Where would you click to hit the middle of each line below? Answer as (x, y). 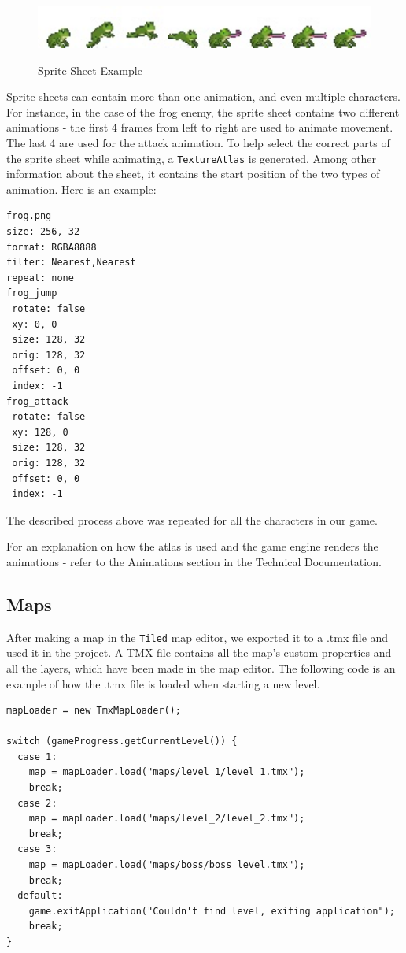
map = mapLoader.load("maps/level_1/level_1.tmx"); (167, 772)
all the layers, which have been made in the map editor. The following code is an (201, 667)
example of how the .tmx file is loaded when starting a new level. (163, 683)
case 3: (37, 849)
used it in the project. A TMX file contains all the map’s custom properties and (199, 653)
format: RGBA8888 (52, 247)
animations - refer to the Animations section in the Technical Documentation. (194, 561)
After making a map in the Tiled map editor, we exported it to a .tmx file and (197, 637)
